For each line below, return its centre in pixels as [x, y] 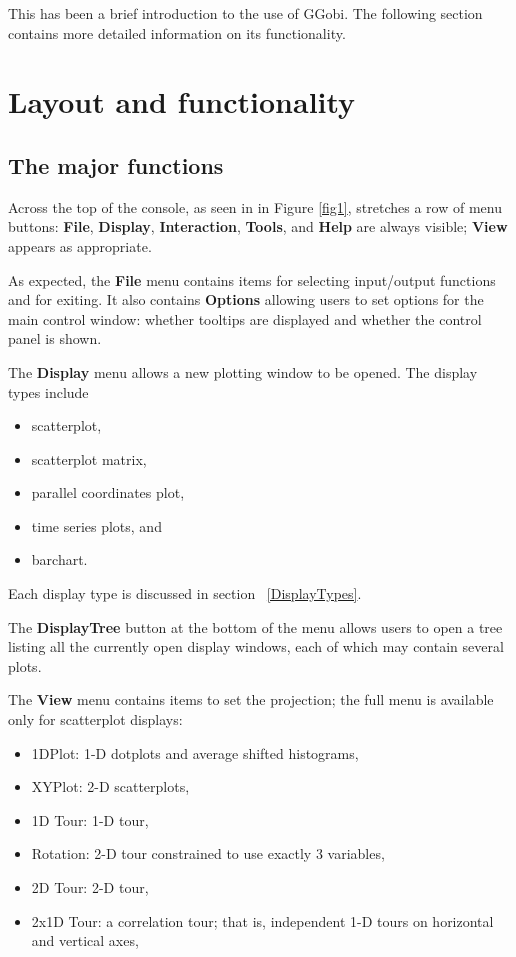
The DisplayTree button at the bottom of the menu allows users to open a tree [255, 626]
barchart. [59, 559]
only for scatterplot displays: [95, 719]
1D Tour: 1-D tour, [90, 819]
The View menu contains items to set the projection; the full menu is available [251, 699]
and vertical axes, [85, 940]
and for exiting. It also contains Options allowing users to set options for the [246, 299]
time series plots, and [96, 525]
